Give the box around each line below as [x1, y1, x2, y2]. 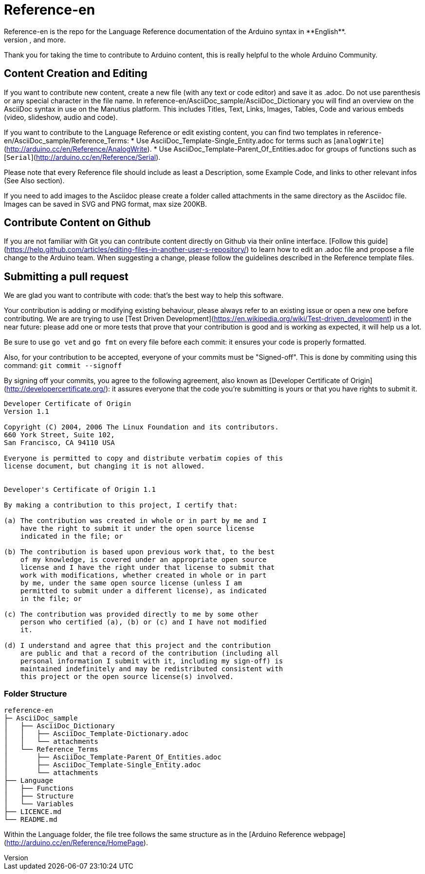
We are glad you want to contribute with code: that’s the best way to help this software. [4, 291, 284, 300]
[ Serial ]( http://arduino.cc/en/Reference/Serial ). [4, 153, 161, 161]
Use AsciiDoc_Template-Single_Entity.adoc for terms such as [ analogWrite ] [136, 136, 384, 145]
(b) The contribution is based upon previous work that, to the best [4, 548, 275, 556]
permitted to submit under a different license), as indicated [20, 587, 267, 595]
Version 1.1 [4, 408, 49, 416]
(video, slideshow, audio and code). [4, 113, 118, 121]
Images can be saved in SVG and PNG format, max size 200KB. [4, 199, 207, 208]
